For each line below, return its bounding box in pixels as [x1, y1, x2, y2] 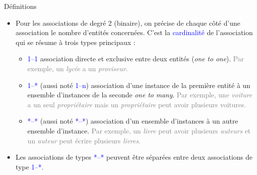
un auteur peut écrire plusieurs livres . [27, 135, 141, 145]
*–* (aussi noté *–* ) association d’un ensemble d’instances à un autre [27, 116, 238, 126]
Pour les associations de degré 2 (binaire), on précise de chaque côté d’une [15, 17, 240, 28]
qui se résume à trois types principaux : [15, 37, 135, 47]
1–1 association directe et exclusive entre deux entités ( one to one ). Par [27, 53, 244, 64]
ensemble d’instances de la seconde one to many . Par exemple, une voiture [27, 89, 252, 100]
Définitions [4, 1, 37, 11]
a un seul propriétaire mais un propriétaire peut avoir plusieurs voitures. [27, 99, 246, 109]
